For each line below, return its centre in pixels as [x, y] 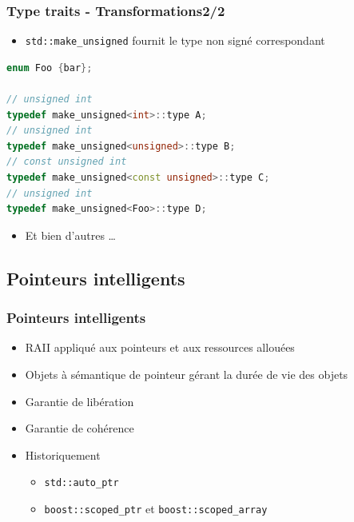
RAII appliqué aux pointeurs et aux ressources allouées [160, 347]
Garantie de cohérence [80, 428]
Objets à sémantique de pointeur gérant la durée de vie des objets [187, 374]
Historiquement [63, 454]
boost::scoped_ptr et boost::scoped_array [156, 509]
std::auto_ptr [82, 483]
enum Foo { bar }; [50, 68]
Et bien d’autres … [70, 235]
